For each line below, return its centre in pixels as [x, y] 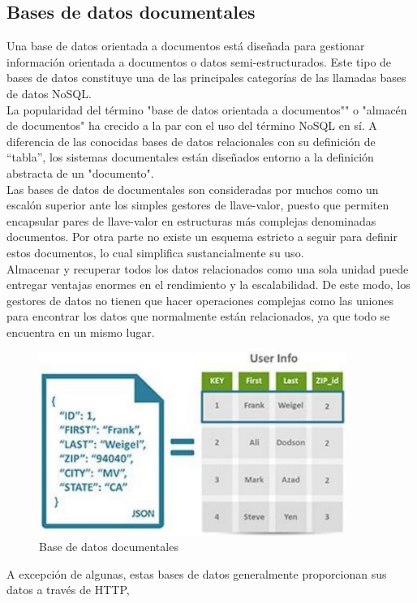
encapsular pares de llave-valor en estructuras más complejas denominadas [191, 220]
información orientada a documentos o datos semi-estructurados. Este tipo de [199, 61]
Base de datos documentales [109, 547]
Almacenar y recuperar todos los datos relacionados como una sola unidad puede [208, 268]
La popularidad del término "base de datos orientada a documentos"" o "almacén [207, 109]
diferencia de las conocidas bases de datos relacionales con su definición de [191, 141]
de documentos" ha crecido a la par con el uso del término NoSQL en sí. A [192, 125]
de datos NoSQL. [49, 93]
